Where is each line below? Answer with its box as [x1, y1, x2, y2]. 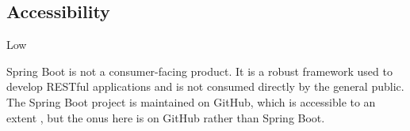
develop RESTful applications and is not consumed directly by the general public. [6, 78, 404, 95]
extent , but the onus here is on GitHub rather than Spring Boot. [6, 109, 325, 125]
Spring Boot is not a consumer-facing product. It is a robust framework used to [6, 62, 393, 79]
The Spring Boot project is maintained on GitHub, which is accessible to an [6, 93, 376, 110]
